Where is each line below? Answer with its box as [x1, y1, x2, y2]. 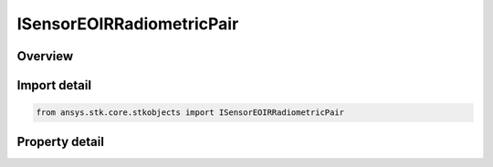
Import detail [16, 78, 91, 93]
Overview [16, 48, 74, 64]
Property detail [16, 133, 105, 150]
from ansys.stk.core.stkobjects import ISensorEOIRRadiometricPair [36, 108, 345, 118]
